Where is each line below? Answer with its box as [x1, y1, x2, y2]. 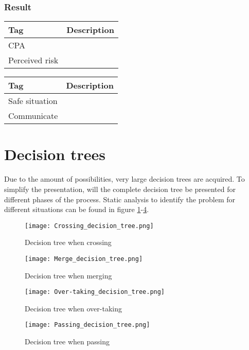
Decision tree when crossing [25, 237, 112, 248]
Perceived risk [8, 54, 59, 66]
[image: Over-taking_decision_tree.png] [25, 288, 165, 296]
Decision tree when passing [25, 336, 110, 347]
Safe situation [8, 95, 58, 107]
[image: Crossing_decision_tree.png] [25, 222, 154, 230]
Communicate [8, 110, 58, 122]
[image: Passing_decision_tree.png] [25, 321, 150, 329]
